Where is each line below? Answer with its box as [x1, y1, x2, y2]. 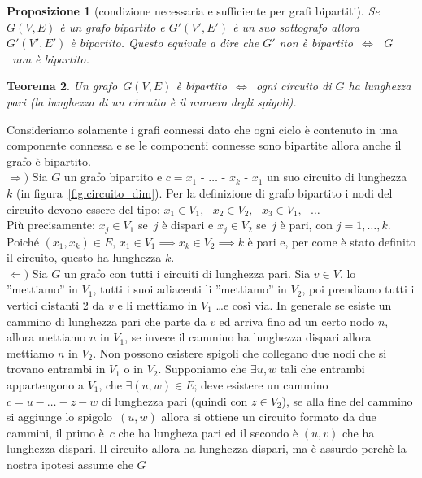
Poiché [7, 232, 39, 250]
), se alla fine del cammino [281, 392, 413, 409]
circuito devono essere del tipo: [7, 200, 160, 217]
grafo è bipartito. [7, 152, 91, 169]
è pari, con [280, 216, 333, 233]
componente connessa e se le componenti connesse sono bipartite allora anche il [7, 137, 402, 154]
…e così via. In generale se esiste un [215, 296, 392, 313]
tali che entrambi [280, 360, 365, 377]
